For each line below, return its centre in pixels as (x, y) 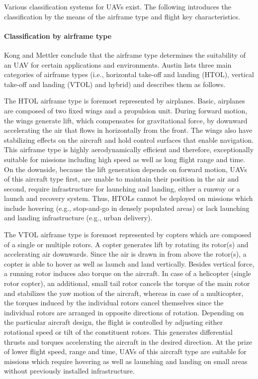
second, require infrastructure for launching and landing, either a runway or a (122, 188)
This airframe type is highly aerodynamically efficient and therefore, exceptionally (129, 149)
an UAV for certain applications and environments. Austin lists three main (118, 64)
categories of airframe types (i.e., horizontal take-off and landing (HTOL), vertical (129, 74)
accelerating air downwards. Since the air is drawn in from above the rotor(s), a (125, 254)
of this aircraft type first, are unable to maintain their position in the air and (122, 179)
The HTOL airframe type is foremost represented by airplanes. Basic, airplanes (125, 101)
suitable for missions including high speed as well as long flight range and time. (125, 159)
